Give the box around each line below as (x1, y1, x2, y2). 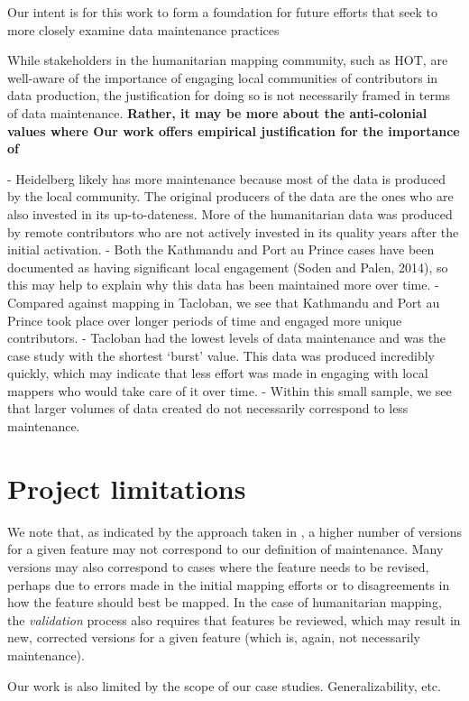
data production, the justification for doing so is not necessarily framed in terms (7, 86, 451, 105)
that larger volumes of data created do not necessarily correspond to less (7, 399, 409, 418)
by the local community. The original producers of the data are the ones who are (7, 187, 454, 206)
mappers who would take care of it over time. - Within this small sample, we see (7, 381, 452, 400)
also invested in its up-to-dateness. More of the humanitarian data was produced (7, 204, 453, 223)
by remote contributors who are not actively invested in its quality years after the (7, 222, 459, 241)
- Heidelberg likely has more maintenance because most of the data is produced (7, 169, 446, 188)
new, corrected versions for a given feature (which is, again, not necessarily (7, 628, 420, 647)
